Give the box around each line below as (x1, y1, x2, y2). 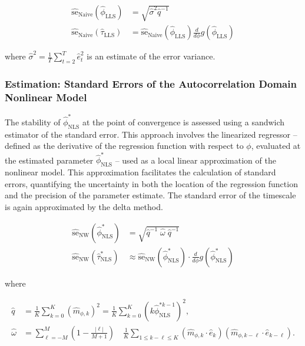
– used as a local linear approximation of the (115, 154, 276, 166)
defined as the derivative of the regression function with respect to (5, 139, 244, 152)
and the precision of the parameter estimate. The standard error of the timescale (5, 189, 296, 201)
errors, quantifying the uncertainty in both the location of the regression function (5, 177, 298, 189)
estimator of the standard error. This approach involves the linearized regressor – (5, 128, 297, 140)
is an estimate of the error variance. (87, 50, 216, 62)
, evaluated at (251, 139, 301, 152)
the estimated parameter (5, 154, 94, 166)
